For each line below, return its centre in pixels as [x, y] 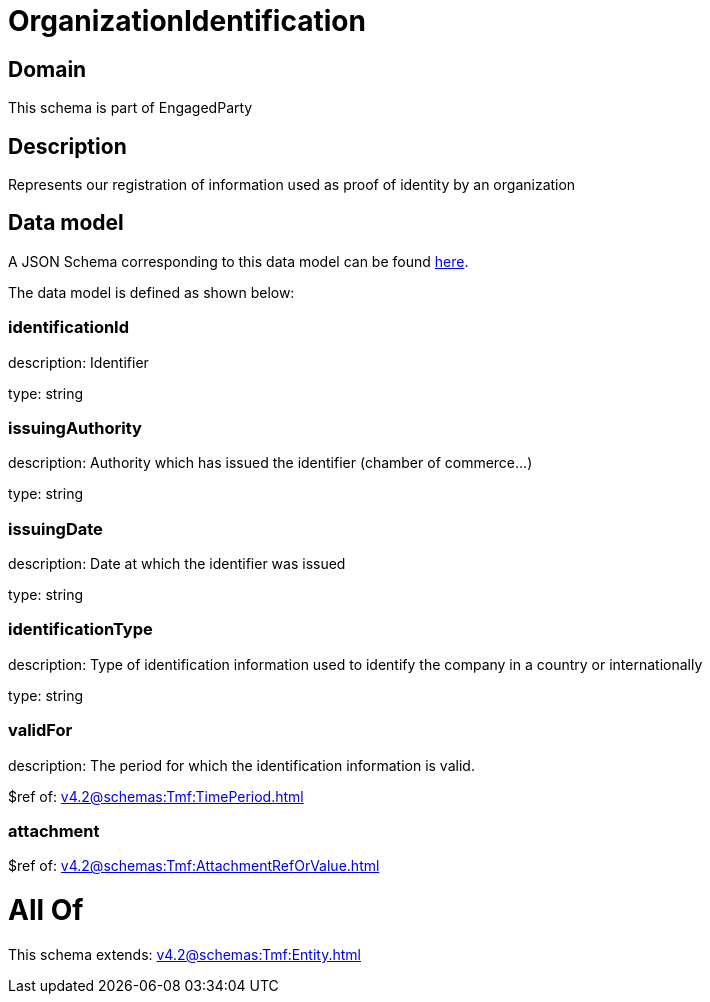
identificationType [80, 629]
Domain [47, 69]
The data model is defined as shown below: [151, 292]
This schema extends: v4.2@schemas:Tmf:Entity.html [184, 954]
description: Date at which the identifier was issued [177, 564]
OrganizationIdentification [187, 21]
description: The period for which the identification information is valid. [241, 765]
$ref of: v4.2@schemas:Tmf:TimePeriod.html [156, 796]
